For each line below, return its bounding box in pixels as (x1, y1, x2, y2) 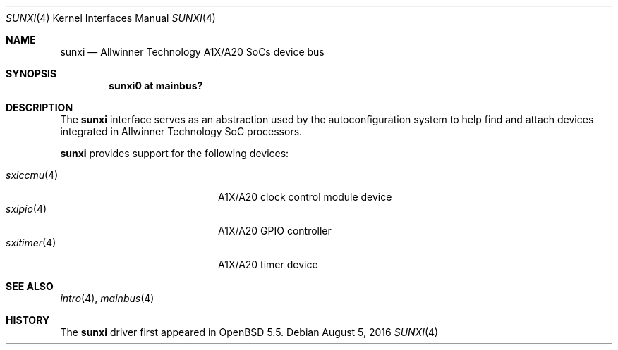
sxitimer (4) (6, 237, 56, 249)
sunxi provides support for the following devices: (60, 147, 289, 159)
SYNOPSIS (6, 68, 57, 80)
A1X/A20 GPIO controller (218, 225, 332, 237)
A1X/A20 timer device (218, 258, 318, 270)
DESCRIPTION (6, 101, 73, 113)
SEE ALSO (6, 280, 54, 292)
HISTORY (6, 314, 50, 326)
